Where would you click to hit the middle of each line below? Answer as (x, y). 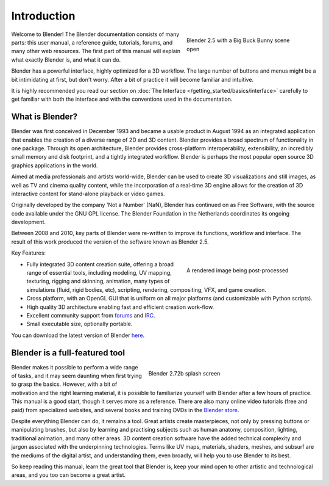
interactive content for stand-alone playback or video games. (88, 194)
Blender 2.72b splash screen (184, 374)
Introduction (43, 16)
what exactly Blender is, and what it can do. (66, 60)
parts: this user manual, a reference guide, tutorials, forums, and (92, 42)
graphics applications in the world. (55, 165)
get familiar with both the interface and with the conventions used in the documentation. (122, 99)
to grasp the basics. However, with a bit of (64, 384)
